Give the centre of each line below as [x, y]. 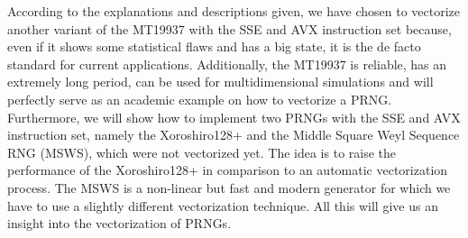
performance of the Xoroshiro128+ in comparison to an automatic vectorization [228, 170]
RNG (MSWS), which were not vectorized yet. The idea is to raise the [202, 152]
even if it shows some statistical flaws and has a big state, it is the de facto [214, 46]
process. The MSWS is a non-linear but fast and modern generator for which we [229, 187]
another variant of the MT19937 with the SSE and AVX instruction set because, [229, 28]
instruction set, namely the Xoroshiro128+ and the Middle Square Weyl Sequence [234, 135]
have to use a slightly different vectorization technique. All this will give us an [223, 205]
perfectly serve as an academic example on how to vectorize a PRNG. [200, 99]
